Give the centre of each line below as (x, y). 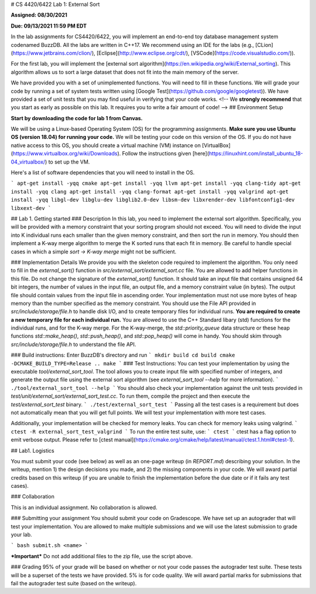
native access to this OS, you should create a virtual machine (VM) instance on (106, 145)
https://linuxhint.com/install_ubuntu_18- (256, 154)
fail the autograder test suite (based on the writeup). (74, 583)
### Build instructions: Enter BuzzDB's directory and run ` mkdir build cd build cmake (123, 355)
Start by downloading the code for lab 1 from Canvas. (77, 118)
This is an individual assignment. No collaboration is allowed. (84, 507)
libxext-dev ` (31, 208)
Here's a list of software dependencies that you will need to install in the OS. (103, 172)
